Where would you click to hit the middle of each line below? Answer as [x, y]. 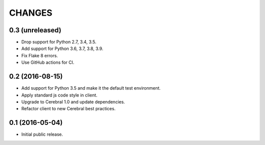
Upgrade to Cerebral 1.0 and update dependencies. [73, 102]
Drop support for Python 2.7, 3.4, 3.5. [59, 42]
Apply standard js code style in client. [59, 95]
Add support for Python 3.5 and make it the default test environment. [91, 88]
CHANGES [31, 13]
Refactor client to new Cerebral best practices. [68, 109]
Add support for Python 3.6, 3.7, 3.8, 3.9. [62, 48]
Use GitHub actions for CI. [48, 62]
